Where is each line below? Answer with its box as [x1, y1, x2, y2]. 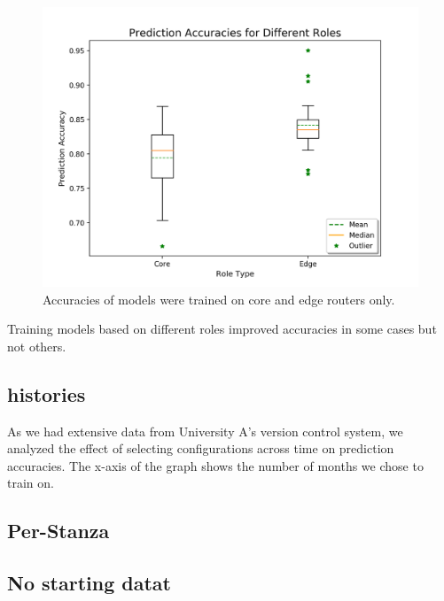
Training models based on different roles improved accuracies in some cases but [7, 320, 437, 338]
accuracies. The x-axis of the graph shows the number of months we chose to [7, 456, 424, 474]
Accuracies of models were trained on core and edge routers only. [43, 289, 395, 308]
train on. [7, 474, 54, 492]
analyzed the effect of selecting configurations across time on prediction [7, 439, 394, 458]
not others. [7, 336, 66, 355]
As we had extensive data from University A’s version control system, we [7, 421, 403, 440]
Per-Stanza [7, 517, 110, 544]
